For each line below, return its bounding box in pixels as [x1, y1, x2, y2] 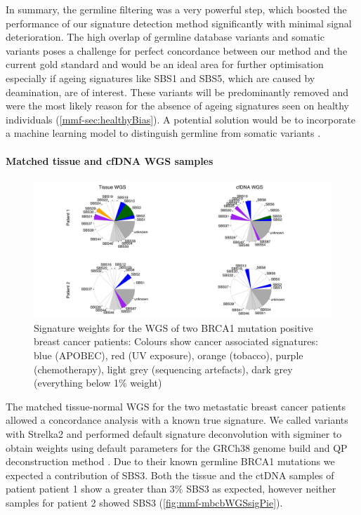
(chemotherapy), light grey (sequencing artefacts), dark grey [34, 361, 293, 376]
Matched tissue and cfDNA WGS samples [6, 153, 214, 168]
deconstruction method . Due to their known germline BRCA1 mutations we [6, 454, 335, 469]
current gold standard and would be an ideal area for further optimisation [6, 57, 324, 72]
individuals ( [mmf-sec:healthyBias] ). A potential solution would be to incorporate [6, 112, 356, 126]
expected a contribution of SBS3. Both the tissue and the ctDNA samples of [6, 467, 334, 482]
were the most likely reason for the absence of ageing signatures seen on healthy [6, 98, 350, 113]
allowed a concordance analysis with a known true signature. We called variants [6, 413, 348, 427]
